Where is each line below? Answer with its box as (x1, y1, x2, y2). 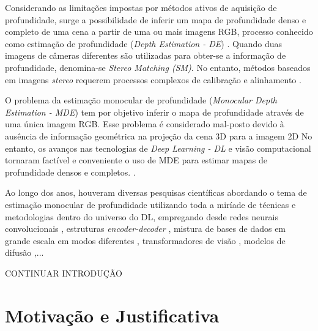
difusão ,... (5, 246, 44, 259)
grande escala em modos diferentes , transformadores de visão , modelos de (5, 234, 286, 247)
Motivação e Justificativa (5, 302, 220, 327)
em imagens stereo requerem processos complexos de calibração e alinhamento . (5, 73, 301, 86)
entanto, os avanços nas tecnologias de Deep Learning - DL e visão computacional (5, 141, 311, 154)
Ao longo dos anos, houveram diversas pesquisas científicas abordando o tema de (5, 186, 307, 199)
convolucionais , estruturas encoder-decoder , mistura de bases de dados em (5, 222, 286, 235)
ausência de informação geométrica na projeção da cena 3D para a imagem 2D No (5, 129, 312, 142)
